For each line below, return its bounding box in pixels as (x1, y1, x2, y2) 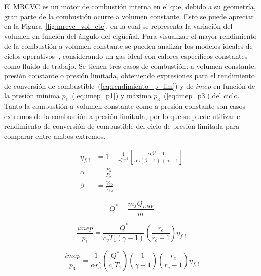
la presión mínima (4, 90, 60, 101)
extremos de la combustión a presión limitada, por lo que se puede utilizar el (4, 110, 242, 121)
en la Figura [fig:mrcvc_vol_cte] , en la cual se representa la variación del (4, 21, 233, 31)
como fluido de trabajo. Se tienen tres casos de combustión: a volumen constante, (4, 60, 256, 71)
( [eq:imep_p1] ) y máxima (72, 90, 152, 101)
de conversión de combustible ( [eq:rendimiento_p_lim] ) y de (4, 80, 194, 91)
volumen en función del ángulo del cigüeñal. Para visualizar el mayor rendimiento (4, 30, 257, 41)
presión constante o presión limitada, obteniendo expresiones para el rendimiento (4, 70, 255, 81)
